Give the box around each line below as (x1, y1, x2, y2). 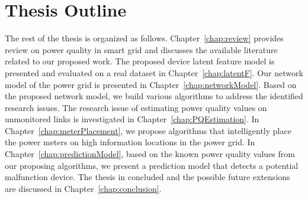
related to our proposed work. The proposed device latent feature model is (5, 55, 275, 67)
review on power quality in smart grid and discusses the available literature (5, 43, 278, 56)
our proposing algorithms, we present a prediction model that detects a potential (5, 159, 299, 171)
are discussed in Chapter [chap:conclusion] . (5, 182, 162, 194)
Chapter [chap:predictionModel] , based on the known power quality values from (5, 148, 295, 160)
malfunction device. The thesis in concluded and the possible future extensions (5, 171, 290, 183)
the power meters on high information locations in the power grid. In (5, 136, 255, 148)
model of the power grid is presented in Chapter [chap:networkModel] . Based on (5, 78, 297, 90)
